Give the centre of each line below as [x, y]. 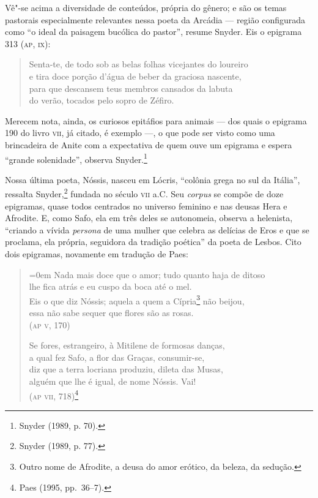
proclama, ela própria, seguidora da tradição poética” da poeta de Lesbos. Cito [153, 242]
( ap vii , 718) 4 [54, 394]
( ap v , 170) [50, 324]
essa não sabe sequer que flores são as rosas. [111, 313]
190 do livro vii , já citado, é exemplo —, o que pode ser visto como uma [140, 133]
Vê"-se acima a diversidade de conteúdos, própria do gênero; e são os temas [146, 7]
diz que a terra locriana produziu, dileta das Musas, [126, 369]
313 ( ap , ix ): [28, 43]
